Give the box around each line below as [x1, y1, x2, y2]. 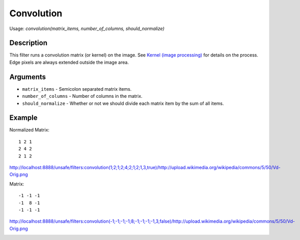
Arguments [9, 72, 46, 81]
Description [9, 39, 48, 47]
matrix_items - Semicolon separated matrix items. [22, 86, 132, 92]
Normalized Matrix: [9, 127, 50, 133]
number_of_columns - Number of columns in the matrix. [22, 93, 142, 99]
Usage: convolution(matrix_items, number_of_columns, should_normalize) [9, 25, 165, 32]
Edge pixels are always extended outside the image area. [9, 59, 129, 65]
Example [9, 114, 38, 122]
